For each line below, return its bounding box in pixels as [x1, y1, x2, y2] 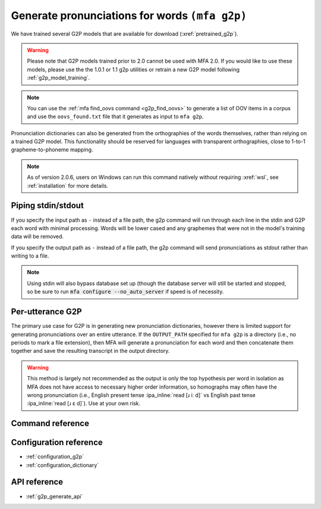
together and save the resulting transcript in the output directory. [11, 347, 170, 355]
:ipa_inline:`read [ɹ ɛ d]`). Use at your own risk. [27, 400, 141, 407]
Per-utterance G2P [11, 307, 83, 317]
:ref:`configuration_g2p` [26, 453, 84, 460]
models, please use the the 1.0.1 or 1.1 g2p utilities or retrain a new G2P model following [27, 66, 240, 73]
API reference [11, 477, 64, 487]
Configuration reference [11, 437, 103, 448]
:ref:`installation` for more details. [27, 182, 108, 189]
